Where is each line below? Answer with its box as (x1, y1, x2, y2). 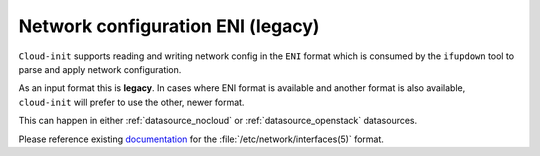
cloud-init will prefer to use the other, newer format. (18, 96, 245, 108)
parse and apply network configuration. (18, 63, 182, 75)
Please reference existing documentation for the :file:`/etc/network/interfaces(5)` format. (18, 133, 385, 145)
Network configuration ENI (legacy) (18, 15, 320, 37)
